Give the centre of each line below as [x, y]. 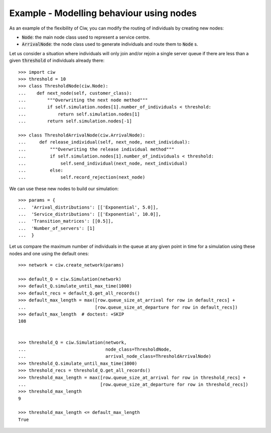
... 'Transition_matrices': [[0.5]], [66, 221]
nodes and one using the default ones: [49, 253]
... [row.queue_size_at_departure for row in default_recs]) [128, 307]
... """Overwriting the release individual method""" [96, 149]
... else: [41, 170]
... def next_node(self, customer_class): [75, 93]
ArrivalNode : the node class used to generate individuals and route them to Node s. [110, 44]
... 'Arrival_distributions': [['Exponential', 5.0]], [88, 207]
